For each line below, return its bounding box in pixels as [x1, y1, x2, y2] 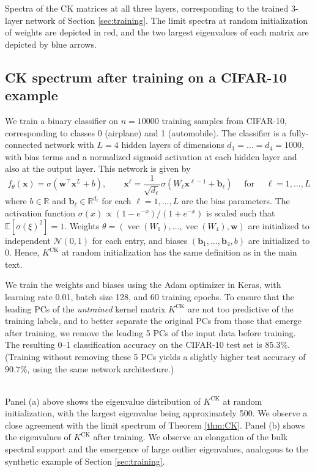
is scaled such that [206, 206, 275, 219]
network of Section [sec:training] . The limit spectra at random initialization [25, 13, 308, 26]
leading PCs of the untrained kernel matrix [5, 302, 166, 315]
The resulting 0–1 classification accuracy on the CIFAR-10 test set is [5, 338, 262, 351]
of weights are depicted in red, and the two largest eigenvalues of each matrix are [5, 26, 309, 39]
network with [45, 138, 94, 151]
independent [5, 234, 51, 246]
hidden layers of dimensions [121, 138, 224, 151]
